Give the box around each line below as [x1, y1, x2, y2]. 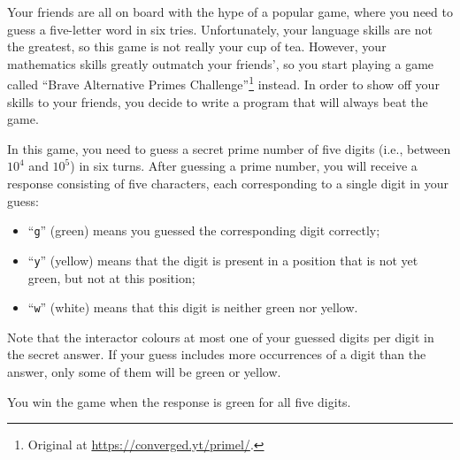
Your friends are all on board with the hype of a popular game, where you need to [7, 3, 453, 20]
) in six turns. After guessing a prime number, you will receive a [70, 157, 418, 175]
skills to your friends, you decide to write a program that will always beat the [7, 92, 428, 111]
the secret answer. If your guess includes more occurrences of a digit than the [7, 345, 426, 364]
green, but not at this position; [27, 268, 195, 287]
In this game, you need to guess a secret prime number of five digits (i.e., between [7, 139, 451, 157]
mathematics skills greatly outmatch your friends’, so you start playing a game [7, 54, 434, 73]
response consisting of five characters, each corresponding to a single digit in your [7, 174, 448, 192]
